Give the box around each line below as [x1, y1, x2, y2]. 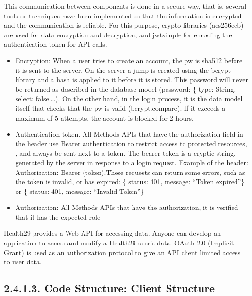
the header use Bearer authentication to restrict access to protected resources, [15, 138, 247, 148]
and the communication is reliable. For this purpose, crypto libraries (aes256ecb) [4, 20, 244, 30]
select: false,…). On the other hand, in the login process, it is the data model [15, 93, 243, 104]
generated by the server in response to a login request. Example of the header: [15, 157, 248, 167]
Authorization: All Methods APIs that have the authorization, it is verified [15, 202, 238, 212]
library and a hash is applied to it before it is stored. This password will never [15, 74, 248, 85]
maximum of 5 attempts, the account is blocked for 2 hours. [15, 112, 194, 122]
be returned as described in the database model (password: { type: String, [15, 84, 236, 94]
